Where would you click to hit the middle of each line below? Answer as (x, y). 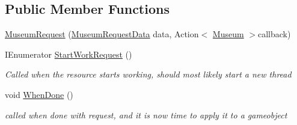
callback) (274, 34)
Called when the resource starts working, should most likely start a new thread (148, 74)
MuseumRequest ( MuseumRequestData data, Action (102, 34)
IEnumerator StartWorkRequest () (69, 54)
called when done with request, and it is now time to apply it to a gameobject (146, 114)
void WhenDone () (39, 94)
